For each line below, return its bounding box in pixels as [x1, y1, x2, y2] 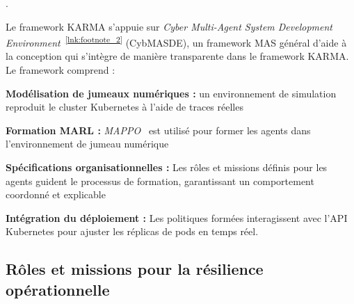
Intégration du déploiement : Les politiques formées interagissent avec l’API [6, 210, 348, 225]
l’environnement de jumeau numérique [6, 136, 169, 151]
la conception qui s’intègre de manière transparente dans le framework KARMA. [6, 49, 349, 63]
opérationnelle [6, 278, 110, 300]
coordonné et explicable [6, 187, 106, 202]
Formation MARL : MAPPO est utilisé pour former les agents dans [6, 122, 311, 137]
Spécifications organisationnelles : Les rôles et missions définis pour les [6, 160, 328, 174]
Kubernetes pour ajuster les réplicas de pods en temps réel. [6, 224, 259, 239]
